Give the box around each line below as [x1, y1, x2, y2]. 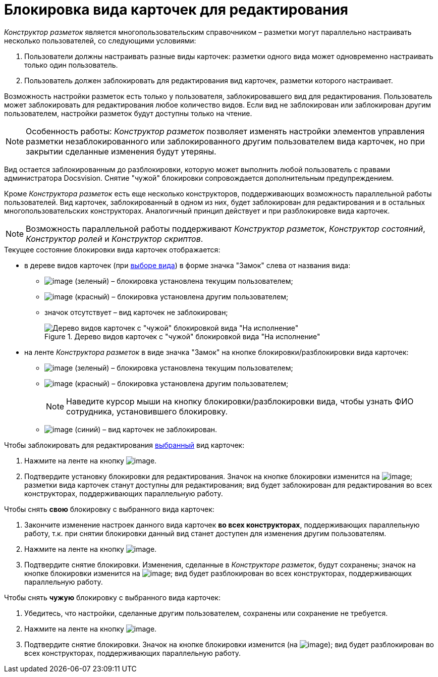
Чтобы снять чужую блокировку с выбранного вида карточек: [4, 593, 221, 602]
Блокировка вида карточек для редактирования [4, 1, 348, 18]
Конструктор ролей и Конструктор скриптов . [26, 233, 203, 244]
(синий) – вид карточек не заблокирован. [75, 425, 217, 434]
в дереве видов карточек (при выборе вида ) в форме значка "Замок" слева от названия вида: [24, 261, 351, 270]
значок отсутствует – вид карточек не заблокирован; [44, 307, 228, 317]
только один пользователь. [24, 60, 118, 69]
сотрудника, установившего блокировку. [66, 406, 228, 416]
